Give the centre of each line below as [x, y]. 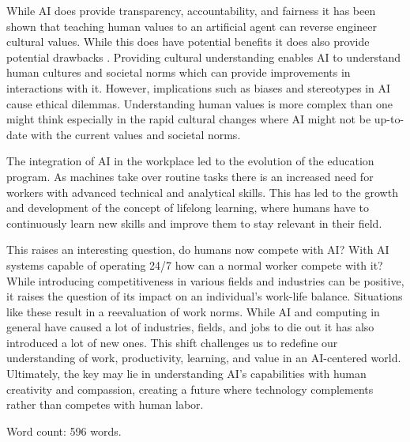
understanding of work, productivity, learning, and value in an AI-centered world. [204, 358]
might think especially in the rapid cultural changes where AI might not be [189, 119]
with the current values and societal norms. [136, 134]
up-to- [389, 119]
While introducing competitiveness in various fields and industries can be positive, [205, 280]
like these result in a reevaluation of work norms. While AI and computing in [193, 311]
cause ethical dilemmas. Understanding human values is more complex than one [199, 103]
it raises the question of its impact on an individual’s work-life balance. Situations [205, 296]
